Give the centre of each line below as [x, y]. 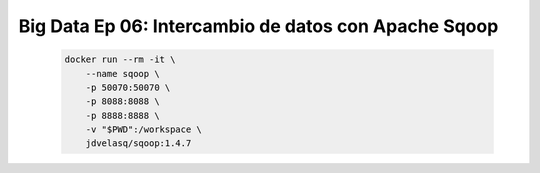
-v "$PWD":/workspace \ [143, 129]
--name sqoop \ [122, 73]
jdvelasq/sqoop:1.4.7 [138, 143]
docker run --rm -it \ [120, 59]
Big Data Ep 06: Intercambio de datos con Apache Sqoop [258, 26]
